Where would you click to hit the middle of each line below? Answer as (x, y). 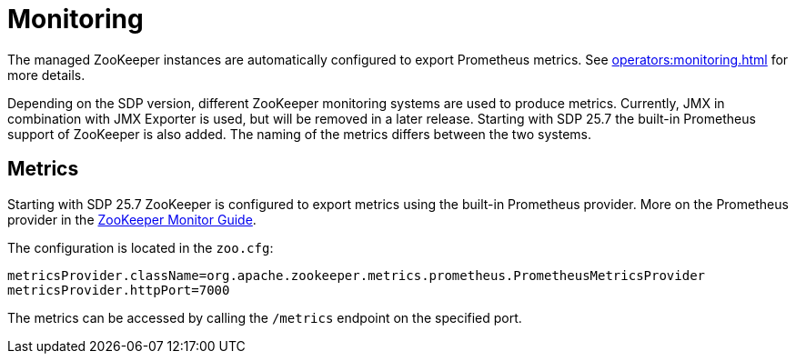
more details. (46, 75)
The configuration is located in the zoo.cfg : (141, 247)
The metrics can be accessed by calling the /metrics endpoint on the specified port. (265, 317)
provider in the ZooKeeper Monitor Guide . (132, 219)
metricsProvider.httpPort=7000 (119, 290)
